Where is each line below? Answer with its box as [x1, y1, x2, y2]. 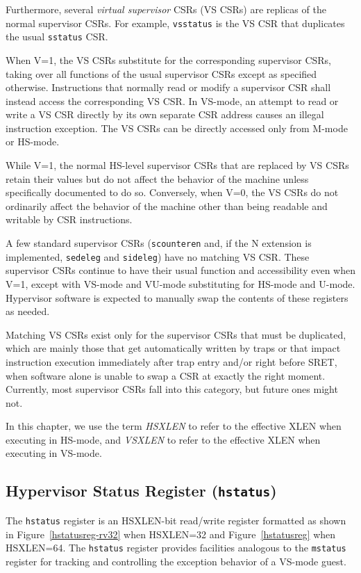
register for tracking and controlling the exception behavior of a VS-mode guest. [6, 554, 346, 568]
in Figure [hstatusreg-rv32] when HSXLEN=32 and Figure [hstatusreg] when [6, 526, 336, 541]
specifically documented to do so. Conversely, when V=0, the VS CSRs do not [6, 185, 339, 200]
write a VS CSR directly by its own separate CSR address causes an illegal [6, 107, 324, 122]
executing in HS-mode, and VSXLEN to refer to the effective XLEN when [6, 432, 321, 446]
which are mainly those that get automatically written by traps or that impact [6, 341, 341, 355]
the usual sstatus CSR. [6, 29, 108, 44]
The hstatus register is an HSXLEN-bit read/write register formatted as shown [6, 513, 346, 527]
